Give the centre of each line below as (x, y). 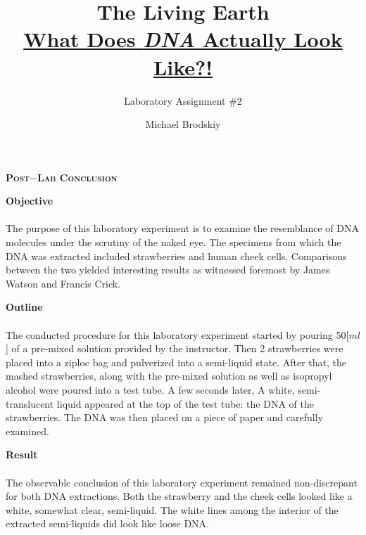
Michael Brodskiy (183, 124)
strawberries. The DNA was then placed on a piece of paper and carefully (164, 417)
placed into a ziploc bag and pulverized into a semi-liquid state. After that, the (176, 362)
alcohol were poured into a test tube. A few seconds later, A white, (150, 389)
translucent (30, 403)
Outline (24, 307)
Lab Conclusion (77, 177)
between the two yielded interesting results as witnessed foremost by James (168, 270)
